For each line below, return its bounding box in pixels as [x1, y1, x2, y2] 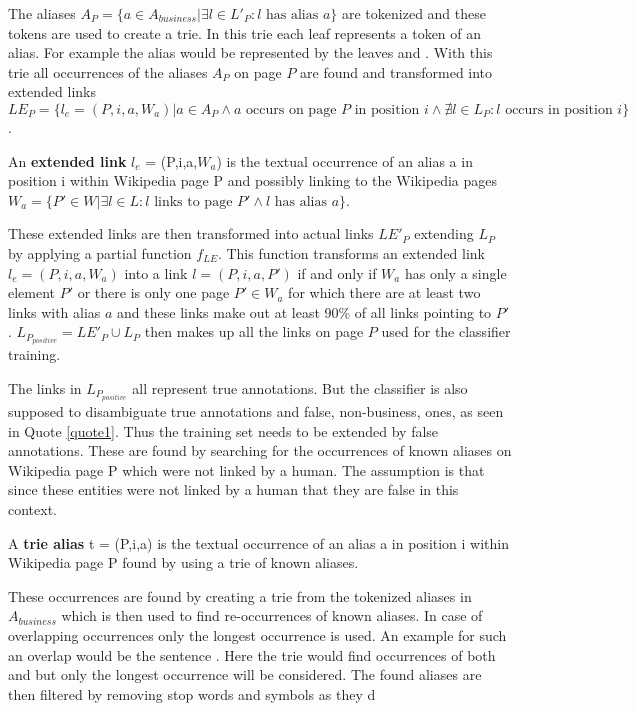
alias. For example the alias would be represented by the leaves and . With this [8, 42, 493, 63]
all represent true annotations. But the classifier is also [132, 378, 468, 398]
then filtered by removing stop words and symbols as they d [8, 683, 376, 704]
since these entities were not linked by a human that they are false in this [8, 479, 459, 500]
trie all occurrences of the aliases [8, 61, 208, 82]
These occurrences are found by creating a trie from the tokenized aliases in [8, 585, 472, 606]
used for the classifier [381, 321, 511, 342]
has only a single [404, 262, 507, 283]
